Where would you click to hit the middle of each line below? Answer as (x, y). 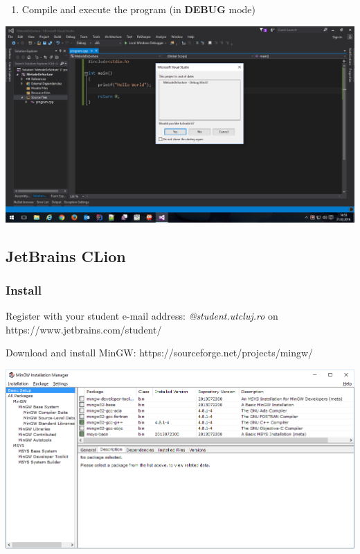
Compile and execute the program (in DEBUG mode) (138, 9)
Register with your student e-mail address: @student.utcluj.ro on (142, 316)
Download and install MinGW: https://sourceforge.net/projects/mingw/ (160, 353)
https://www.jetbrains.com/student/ (84, 329)
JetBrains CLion (66, 256)
